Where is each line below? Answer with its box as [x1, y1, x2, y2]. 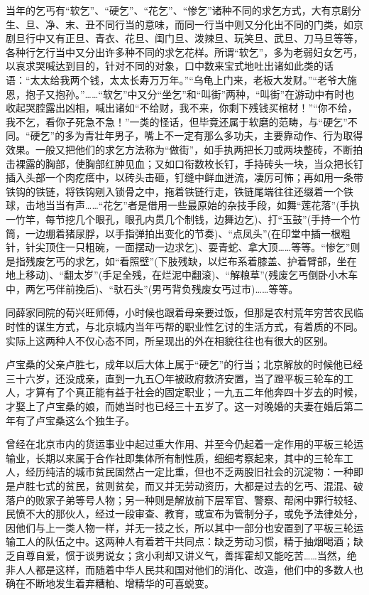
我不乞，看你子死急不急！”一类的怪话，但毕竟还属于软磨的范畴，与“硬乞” [6, 114, 348, 129]
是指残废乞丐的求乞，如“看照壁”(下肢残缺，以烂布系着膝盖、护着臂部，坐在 [6, 253, 357, 268]
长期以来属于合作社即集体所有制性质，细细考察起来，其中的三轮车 [35, 450, 343, 465]
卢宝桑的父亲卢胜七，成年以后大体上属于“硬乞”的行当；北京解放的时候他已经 [6, 357, 363, 372]
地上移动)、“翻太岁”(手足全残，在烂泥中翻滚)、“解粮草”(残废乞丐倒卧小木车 [6, 267, 358, 282]
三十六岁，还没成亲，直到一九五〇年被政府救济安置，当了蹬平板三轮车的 [6, 370, 343, 385]
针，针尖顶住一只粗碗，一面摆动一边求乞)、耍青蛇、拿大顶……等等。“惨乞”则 [6, 240, 360, 254]
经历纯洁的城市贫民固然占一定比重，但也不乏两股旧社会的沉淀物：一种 [25, 464, 353, 479]
